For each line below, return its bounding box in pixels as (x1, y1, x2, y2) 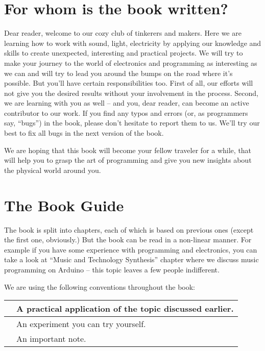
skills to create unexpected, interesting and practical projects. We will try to (4, 47, 243, 58)
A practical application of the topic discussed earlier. (16, 303, 234, 315)
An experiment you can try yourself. (16, 318, 146, 330)
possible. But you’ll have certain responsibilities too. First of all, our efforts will (4, 78, 253, 88)
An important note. (16, 333, 86, 345)
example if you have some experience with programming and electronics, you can (4, 244, 257, 255)
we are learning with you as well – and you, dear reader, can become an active (4, 97, 249, 108)
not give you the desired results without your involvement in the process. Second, (4, 87, 258, 98)
